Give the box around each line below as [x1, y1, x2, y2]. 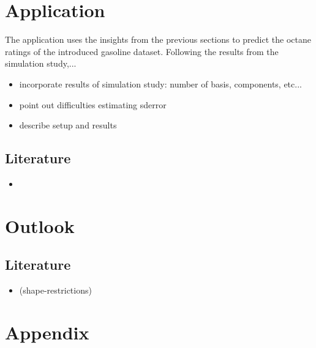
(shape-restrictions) [19, 284, 92, 297]
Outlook [5, 213, 75, 238]
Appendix [5, 319, 89, 344]
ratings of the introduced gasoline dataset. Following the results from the [5, 45, 279, 57]
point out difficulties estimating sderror [19, 98, 167, 111]
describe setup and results [19, 119, 117, 131]
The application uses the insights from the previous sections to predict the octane [5, 33, 311, 46]
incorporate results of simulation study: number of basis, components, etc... [19, 77, 302, 90]
